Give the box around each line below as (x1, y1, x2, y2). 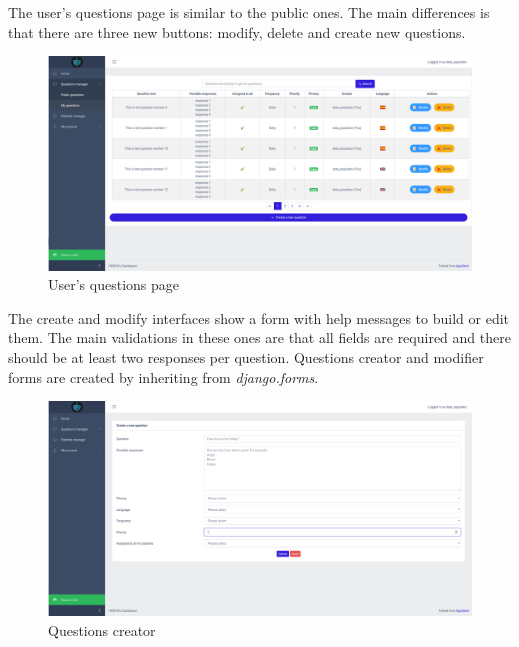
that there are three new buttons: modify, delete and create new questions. (8, 21, 466, 42)
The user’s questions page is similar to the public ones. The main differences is (8, 2, 490, 22)
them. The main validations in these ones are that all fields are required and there (8, 327, 511, 348)
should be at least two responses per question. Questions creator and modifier (8, 347, 484, 368)
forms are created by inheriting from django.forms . (8, 366, 319, 387)
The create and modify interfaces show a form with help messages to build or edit (8, 307, 510, 328)
